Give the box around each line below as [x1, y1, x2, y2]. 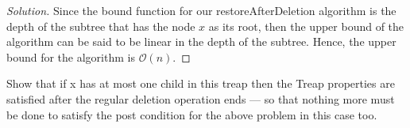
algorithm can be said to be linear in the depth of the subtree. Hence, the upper [6, 33, 396, 50]
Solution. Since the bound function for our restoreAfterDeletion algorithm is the [6, 2, 396, 18]
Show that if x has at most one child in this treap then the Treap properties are [6, 75, 395, 92]
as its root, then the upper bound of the [208, 17, 404, 34]
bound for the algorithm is [6, 48, 135, 65]
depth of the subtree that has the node [6, 17, 195, 34]
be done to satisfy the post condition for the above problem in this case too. [6, 106, 377, 122]
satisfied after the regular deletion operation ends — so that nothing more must [6, 90, 395, 107]
